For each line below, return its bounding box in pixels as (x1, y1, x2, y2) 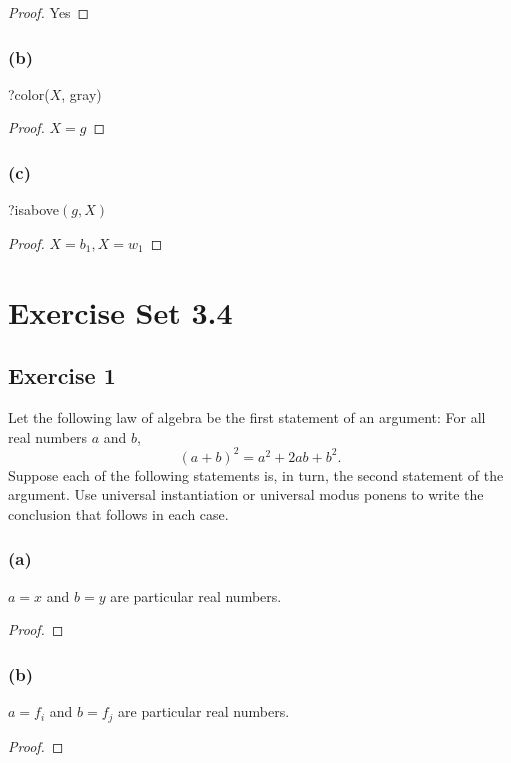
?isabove (8, 199, 60, 220)
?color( (8, 83, 50, 104)
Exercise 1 (8, 360, 116, 391)
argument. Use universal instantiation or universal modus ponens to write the (8, 484, 484, 505)
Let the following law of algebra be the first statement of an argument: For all (8, 406, 486, 427)
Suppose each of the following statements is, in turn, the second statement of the (8, 464, 504, 485)
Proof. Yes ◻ (8, 2, 90, 22)
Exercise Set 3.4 (8, 291, 233, 332)
